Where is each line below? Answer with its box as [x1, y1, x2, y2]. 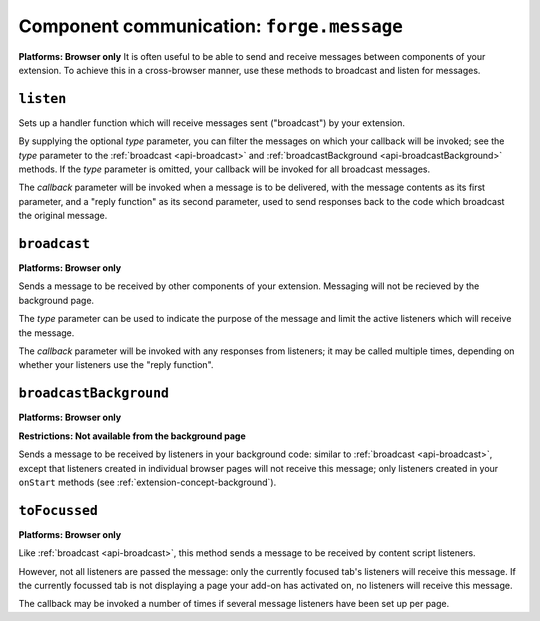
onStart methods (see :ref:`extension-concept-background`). [18, 476, 277, 488]
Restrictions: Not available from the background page [18, 430, 247, 442]
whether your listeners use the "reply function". [18, 359, 214, 371]
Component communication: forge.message [18, 15, 404, 37]
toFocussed [18, 502, 99, 519]
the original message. [18, 210, 108, 222]
